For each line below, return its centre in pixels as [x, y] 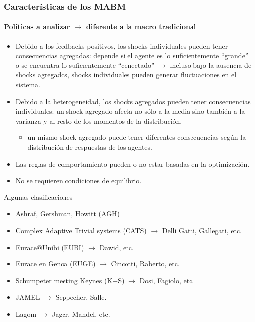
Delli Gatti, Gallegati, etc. [202, 230]
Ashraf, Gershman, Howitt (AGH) [68, 214]
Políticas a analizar [37, 27]
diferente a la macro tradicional [141, 27]
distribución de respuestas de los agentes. [90, 147]
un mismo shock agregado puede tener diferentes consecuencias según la [137, 137]
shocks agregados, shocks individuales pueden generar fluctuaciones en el [126, 75]
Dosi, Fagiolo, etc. [167, 280]
